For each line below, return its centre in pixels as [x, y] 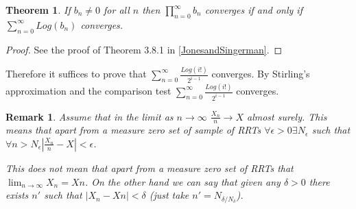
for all [117, 10]
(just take [169, 195]
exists [17, 195]
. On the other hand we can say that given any [182, 181]
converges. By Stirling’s [261, 74]
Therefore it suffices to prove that [76, 74]
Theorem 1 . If [38, 10]
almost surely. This [287, 116]
